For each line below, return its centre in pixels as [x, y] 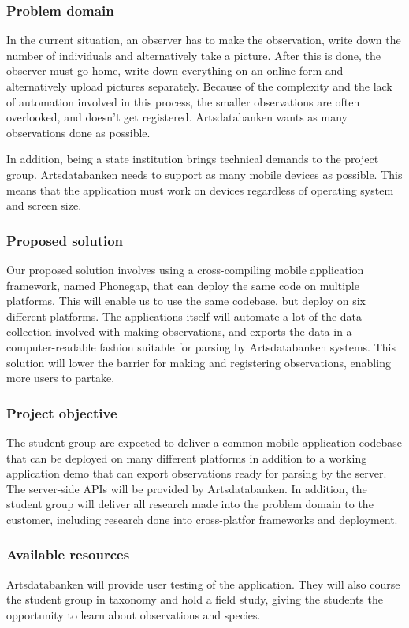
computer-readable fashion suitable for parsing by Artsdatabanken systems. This [201, 346]
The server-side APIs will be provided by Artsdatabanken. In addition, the [187, 488]
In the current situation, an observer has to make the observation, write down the [204, 40]
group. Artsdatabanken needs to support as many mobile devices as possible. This [204, 174]
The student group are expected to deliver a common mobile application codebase [204, 442]
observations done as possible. [78, 132]
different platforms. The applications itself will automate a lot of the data [184, 316]
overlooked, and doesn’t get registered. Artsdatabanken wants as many [177, 117]
